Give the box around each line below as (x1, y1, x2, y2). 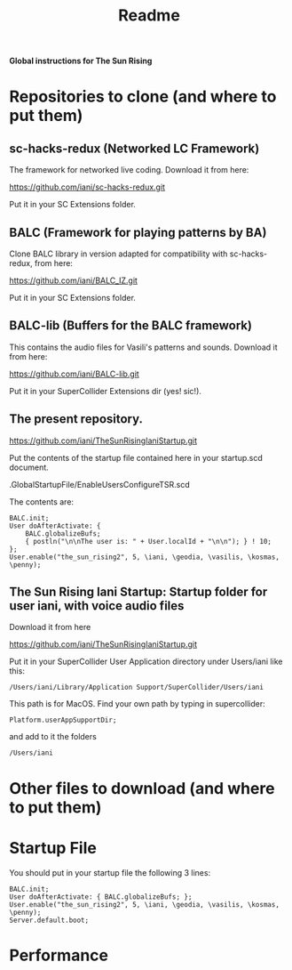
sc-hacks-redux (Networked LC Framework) (9, 141, 260, 156)
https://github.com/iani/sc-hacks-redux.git (9, 182, 166, 192)
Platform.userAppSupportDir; (9, 715, 117, 725)
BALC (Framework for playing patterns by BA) (9, 224, 267, 240)
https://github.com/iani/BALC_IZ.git (9, 275, 138, 286)
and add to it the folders (9, 732, 98, 742)
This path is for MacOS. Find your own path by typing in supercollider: (9, 699, 265, 709)
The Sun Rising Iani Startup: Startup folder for (9, 585, 268, 600)
